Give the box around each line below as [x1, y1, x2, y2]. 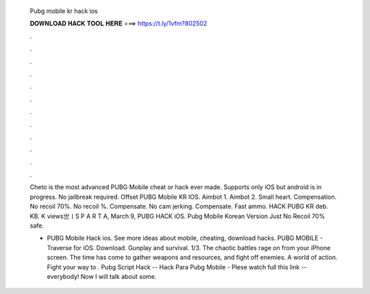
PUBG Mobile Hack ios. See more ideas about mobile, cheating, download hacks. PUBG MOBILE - [47, 234, 323, 243]
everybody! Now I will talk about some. [47, 272, 157, 280]
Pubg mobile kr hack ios [29, 7, 99, 15]
